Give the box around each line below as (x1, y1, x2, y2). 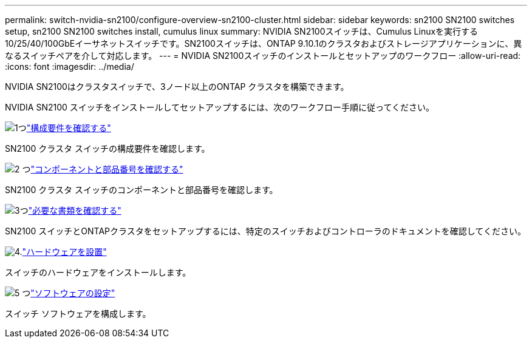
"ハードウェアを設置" (22, 246, 107, 257)
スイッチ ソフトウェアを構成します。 (5, 308, 151, 319)
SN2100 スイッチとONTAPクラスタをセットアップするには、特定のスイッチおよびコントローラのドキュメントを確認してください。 (5, 226, 526, 236)
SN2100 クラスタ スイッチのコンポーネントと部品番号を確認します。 (5, 185, 278, 195)
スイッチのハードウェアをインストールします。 (5, 267, 191, 277)
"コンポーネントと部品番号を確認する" (30, 164, 183, 174)
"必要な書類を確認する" (28, 205, 121, 216)
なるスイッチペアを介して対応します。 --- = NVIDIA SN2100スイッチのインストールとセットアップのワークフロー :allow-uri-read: (5, 50, 521, 61)
